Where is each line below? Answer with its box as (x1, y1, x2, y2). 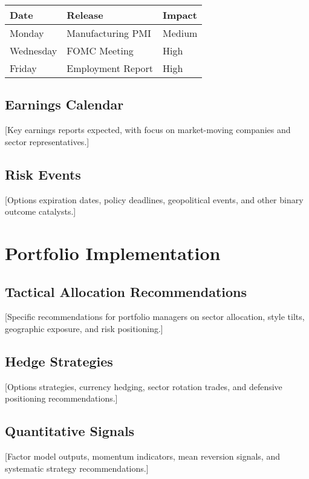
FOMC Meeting (67, 44, 134, 57)
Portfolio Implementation (5, 240, 221, 265)
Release (67, 8, 103, 22)
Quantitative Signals (5, 422, 135, 440)
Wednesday (10, 44, 57, 57)
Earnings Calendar (5, 95, 124, 114)
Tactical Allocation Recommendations (5, 282, 247, 301)
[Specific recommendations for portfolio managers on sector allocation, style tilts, (5, 310, 305, 323)
